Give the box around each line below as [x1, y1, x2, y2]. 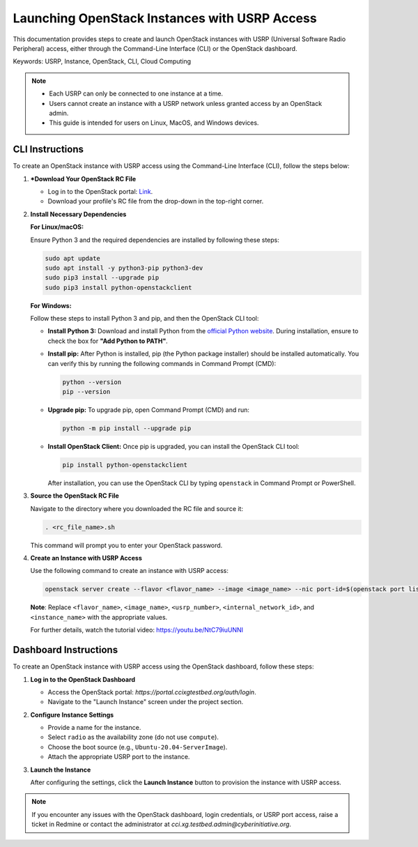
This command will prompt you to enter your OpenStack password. [30, 541, 223, 549]
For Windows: [30, 301, 72, 310]
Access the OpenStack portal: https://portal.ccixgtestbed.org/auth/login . [47, 687, 257, 696]
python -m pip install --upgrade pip [62, 424, 192, 432]
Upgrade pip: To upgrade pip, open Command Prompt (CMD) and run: [47, 405, 250, 414]
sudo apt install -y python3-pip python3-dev [45, 264, 203, 272]
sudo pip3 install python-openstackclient [45, 283, 192, 291]
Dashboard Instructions [13, 644, 118, 656]
